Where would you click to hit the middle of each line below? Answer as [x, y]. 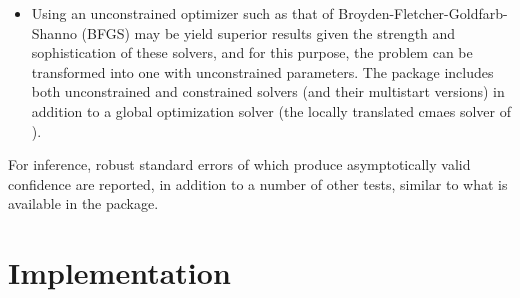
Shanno [54, 32]
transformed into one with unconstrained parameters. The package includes [262, 71]
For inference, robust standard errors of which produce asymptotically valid [239, 164]
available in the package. [83, 203]
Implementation [119, 272]
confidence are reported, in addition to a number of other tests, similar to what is [258, 183]
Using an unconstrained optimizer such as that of [182, 13]
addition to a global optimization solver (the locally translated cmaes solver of [271, 110]
